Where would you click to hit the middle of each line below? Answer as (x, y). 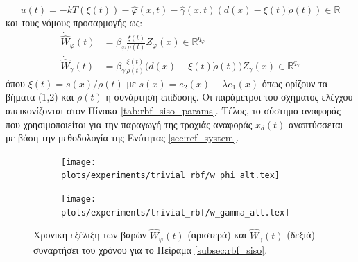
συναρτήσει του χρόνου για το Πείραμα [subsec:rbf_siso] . (151, 250)
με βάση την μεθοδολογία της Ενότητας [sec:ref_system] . (122, 138)
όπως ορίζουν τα (295, 83)
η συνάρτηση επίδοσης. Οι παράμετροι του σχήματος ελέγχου (229, 97)
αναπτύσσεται (316, 124)
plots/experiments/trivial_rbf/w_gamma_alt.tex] (176, 212)
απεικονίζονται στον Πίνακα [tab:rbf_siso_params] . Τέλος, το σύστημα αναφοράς (173, 111)
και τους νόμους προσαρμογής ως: (74, 23)
